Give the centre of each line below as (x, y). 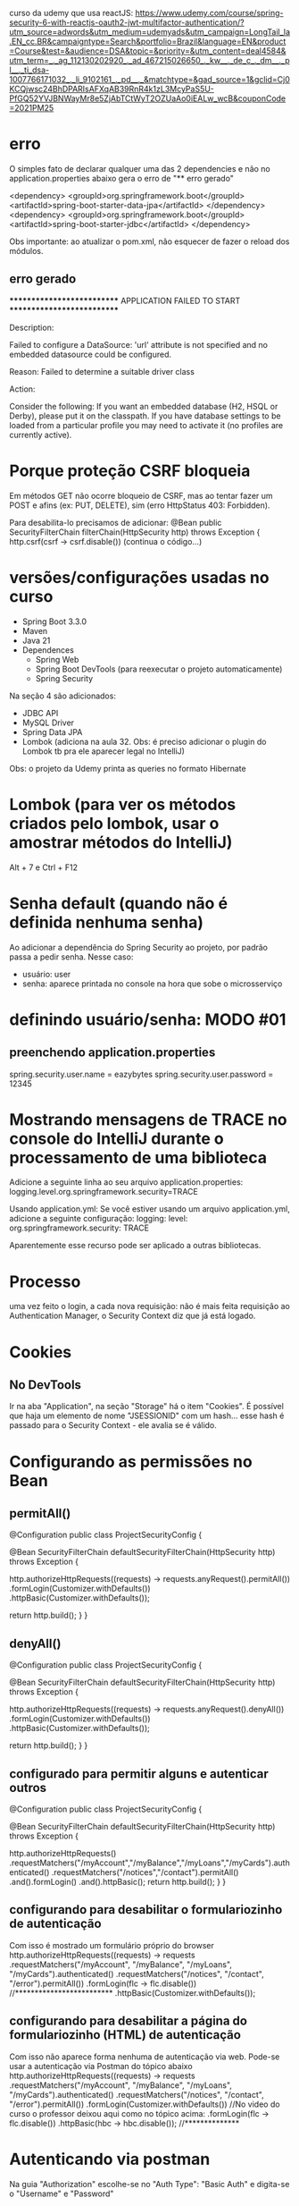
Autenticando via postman (110, 2159)
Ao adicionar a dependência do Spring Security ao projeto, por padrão (139, 947)
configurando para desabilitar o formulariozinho (146, 1910)
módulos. (26, 250)
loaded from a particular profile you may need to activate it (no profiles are (146, 425)
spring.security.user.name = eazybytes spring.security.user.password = (141, 1074)
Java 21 (36, 640)
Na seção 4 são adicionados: (62, 696)
